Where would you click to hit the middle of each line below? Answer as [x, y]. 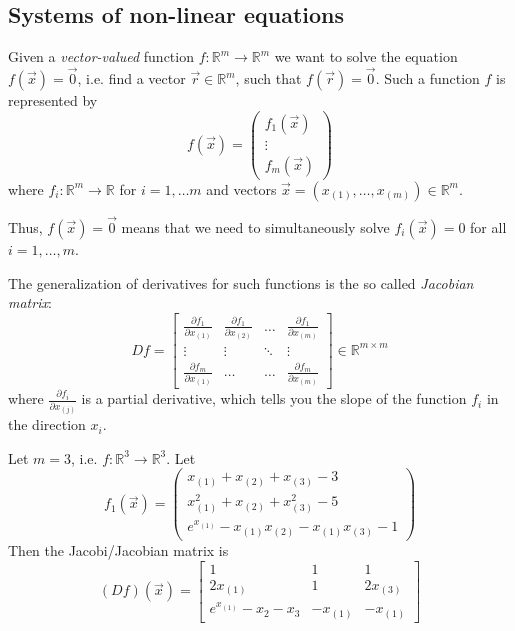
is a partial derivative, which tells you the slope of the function [274, 398]
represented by [53, 100]
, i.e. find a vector [131, 78]
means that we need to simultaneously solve [255, 226]
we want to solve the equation [366, 56]
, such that [268, 78]
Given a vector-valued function [101, 56]
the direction [47, 424]
